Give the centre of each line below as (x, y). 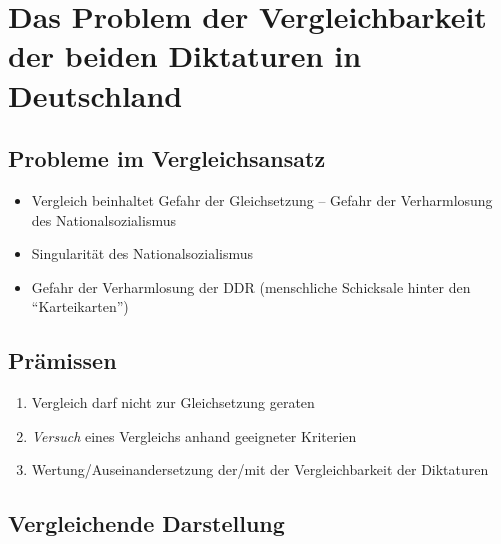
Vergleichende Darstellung (146, 523)
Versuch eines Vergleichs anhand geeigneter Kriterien (194, 435)
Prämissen (62, 360)
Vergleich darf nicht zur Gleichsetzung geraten (173, 402)
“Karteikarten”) (80, 306)
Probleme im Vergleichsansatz (167, 158)
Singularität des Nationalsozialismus (142, 253)
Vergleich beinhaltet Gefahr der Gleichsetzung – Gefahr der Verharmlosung (262, 199)
